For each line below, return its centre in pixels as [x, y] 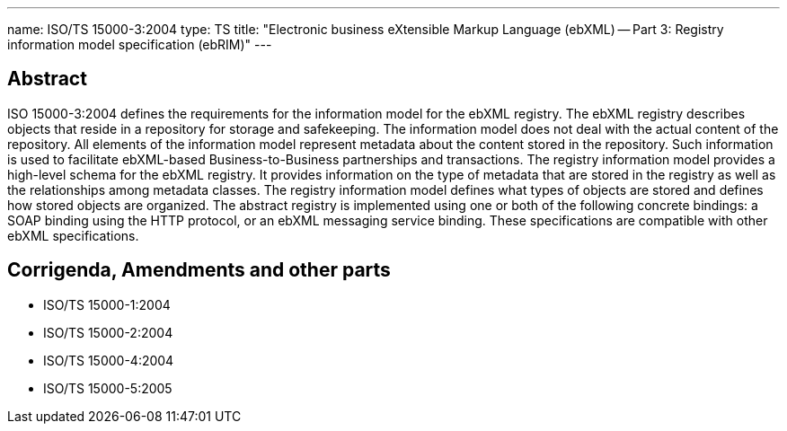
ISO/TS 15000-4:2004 [109, 360]
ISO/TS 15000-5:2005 [108, 388]
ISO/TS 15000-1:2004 [107, 304]
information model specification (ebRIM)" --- [140, 44]
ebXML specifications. [73, 235]
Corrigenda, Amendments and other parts [199, 270]
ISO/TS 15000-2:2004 [108, 332]
